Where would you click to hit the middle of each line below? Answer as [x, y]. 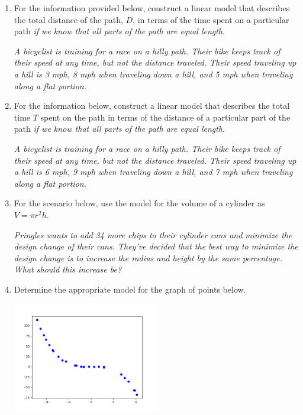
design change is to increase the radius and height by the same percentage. [148, 257]
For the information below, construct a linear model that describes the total [152, 106]
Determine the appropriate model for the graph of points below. [130, 289]
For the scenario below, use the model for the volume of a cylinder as [139, 203]
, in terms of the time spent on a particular [211, 19]
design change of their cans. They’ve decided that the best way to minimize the [156, 246]
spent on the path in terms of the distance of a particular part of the [165, 117]
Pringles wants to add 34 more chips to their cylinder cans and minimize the [153, 234]
